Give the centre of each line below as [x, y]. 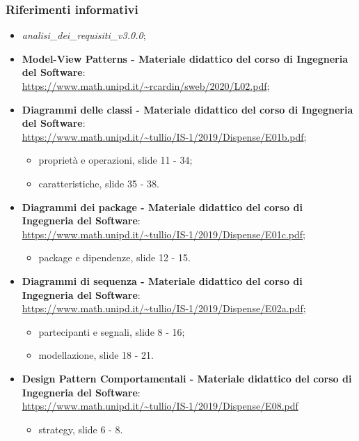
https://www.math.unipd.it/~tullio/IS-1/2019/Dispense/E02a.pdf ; [164, 308]
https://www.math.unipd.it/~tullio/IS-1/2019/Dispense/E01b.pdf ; [164, 136]
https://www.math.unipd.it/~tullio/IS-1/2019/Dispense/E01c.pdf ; [163, 234]
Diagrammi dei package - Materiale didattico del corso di [162, 207]
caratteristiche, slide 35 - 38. [99, 183]
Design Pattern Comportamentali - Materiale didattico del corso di [187, 378]
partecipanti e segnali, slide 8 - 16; [112, 331]
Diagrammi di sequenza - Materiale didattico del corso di [162, 280]
